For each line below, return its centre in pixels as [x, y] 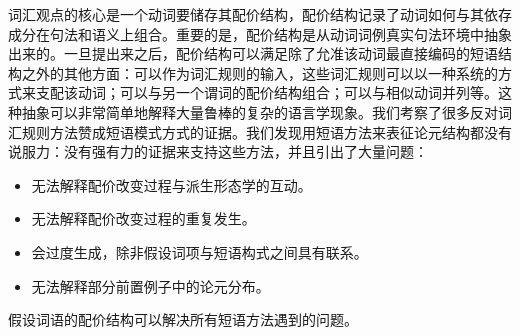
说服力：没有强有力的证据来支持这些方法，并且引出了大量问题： [218, 151]
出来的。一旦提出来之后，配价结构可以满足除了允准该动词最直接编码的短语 [253, 53]
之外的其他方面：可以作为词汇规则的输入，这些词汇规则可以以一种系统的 [259, 72]
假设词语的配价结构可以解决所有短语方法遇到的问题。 [183, 319]
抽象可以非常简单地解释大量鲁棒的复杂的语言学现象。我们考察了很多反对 [259, 111]
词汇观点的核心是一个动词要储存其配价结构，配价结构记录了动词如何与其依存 [260, 14]
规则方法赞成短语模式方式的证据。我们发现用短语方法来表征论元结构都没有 [266, 131]
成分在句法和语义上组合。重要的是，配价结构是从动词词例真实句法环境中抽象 [260, 33]
